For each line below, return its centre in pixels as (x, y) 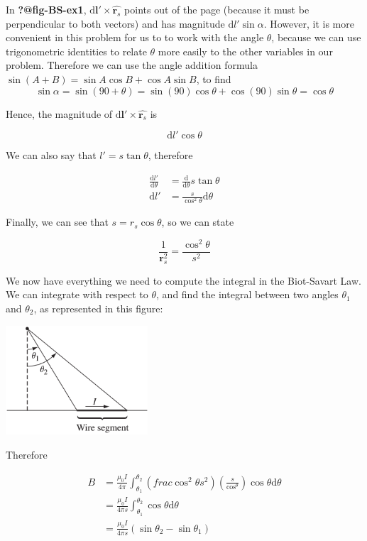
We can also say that (51, 155)
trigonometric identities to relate (76, 51)
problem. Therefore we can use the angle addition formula (132, 65)
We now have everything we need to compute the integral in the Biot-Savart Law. (183, 280)
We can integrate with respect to (77, 294)
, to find (214, 78)
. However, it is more (309, 23)
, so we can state (198, 222)
